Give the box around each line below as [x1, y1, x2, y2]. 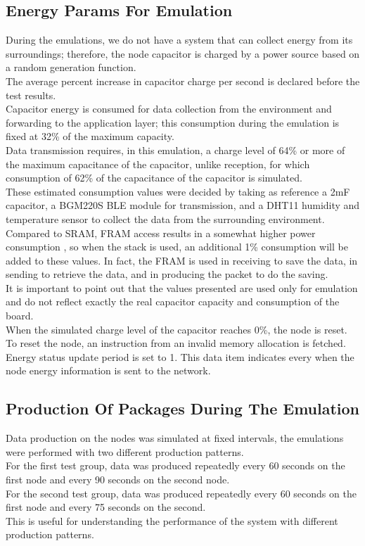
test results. [6, 87, 56, 102]
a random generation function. [6, 60, 136, 75]
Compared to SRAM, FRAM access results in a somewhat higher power [6, 225, 316, 240]
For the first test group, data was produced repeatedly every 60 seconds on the [6, 458, 345, 473]
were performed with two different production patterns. [6, 444, 244, 459]
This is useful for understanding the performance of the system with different [6, 513, 338, 528]
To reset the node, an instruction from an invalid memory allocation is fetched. [6, 336, 346, 350]
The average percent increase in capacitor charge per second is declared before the [6, 73, 360, 88]
